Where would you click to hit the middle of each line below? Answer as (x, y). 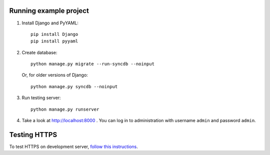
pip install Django (54, 34)
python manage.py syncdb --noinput (74, 86)
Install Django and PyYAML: (50, 23)
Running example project (49, 11)
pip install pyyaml (54, 41)
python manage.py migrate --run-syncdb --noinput (93, 64)
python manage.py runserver (65, 109)
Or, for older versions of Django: (55, 75)
